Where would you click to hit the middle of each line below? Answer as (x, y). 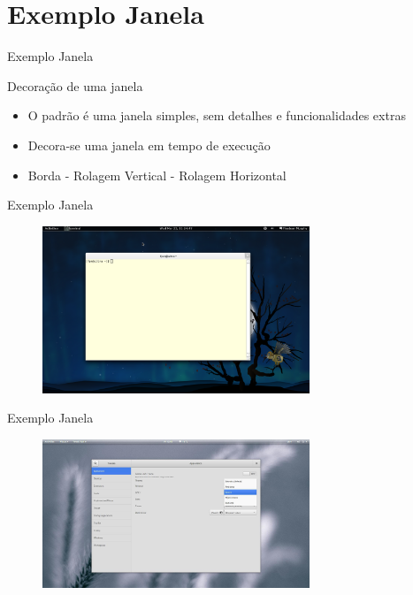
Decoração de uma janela (75, 85)
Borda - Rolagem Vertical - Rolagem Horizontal (157, 175)
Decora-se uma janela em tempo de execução (149, 145)
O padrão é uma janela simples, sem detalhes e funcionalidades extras (217, 115)
